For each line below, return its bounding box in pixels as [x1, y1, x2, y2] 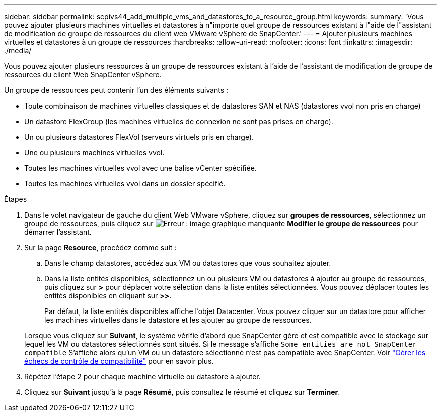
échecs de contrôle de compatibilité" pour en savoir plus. [24, 357, 214, 365]
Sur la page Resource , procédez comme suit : [24, 243, 177, 252]
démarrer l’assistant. [24, 228, 92, 236]
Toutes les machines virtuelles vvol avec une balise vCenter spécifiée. [24, 164, 257, 172]
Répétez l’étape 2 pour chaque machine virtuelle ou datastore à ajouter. [24, 372, 261, 381]
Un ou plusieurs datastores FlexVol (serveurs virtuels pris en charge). [24, 133, 254, 141]
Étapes [4, 195, 27, 203]
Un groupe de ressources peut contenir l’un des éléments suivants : [4, 86, 229, 94]
